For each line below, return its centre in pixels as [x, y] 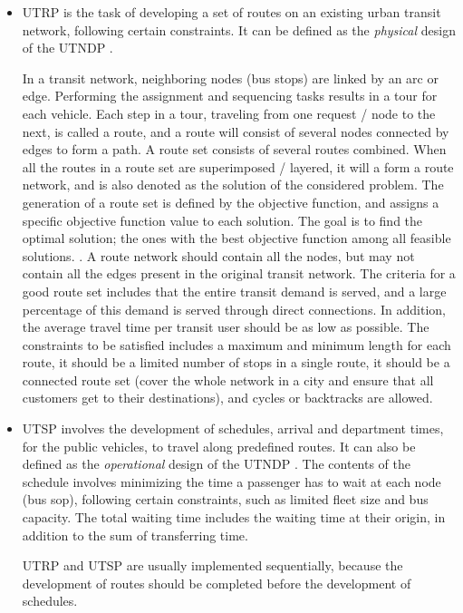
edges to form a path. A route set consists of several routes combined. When [234, 149]
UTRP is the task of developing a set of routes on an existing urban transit [231, 12]
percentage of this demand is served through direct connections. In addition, [234, 309]
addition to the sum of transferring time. [135, 535]
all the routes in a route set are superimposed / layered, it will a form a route [238, 166]
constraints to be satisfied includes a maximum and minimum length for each [236, 344]
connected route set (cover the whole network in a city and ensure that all [228, 379]
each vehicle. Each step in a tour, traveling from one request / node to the [229, 113]
